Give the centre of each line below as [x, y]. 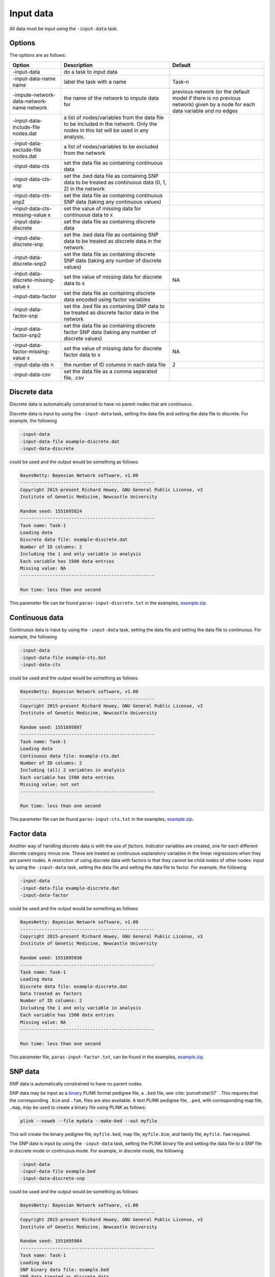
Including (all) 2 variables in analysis [73, 770]
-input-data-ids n [33, 364]
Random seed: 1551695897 [51, 727]
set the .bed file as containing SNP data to [114, 306]
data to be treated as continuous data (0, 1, [115, 182]
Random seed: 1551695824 [51, 511]
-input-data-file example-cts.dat [63, 657]
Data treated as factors [51, 994]
